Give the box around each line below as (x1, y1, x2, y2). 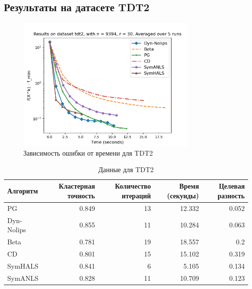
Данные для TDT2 (98, 164, 154, 174)
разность (218, 190, 245, 200)
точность (67, 190, 95, 200)
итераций (122, 190, 151, 200)
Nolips (7, 225, 26, 235)
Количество (115, 181, 151, 191)
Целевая (219, 181, 245, 191)
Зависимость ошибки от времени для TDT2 (23, 148, 153, 158)
